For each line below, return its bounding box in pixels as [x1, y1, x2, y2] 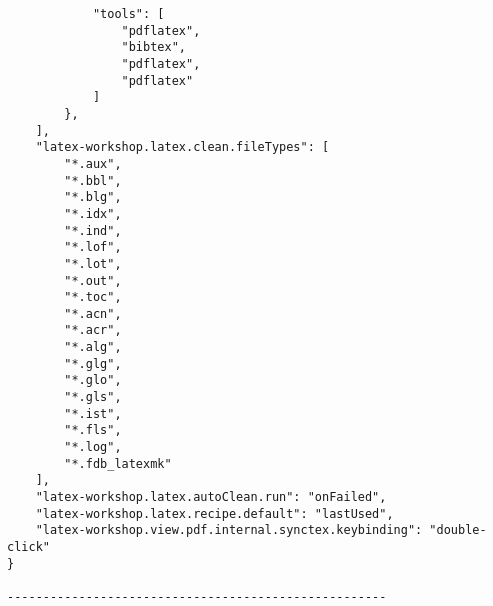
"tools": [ [92, 7, 165, 21]
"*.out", [64, 273, 122, 288]
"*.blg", [64, 190, 122, 205]
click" [7, 540, 50, 554]
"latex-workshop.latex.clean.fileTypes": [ [35, 140, 330, 155]
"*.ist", [64, 406, 122, 421]
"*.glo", [64, 373, 122, 388]
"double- [429, 523, 487, 538]
